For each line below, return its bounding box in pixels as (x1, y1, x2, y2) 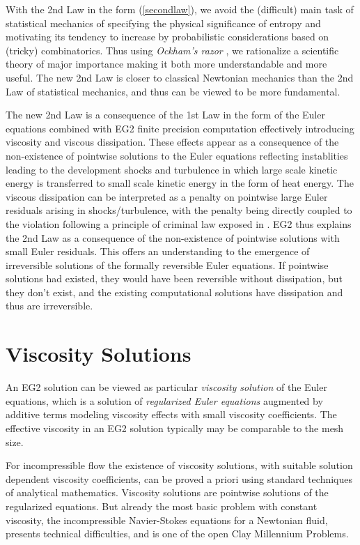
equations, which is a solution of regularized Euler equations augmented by (6, 393, 323, 408)
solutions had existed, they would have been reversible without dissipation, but (6, 271, 343, 286)
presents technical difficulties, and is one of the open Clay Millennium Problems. (6, 526, 349, 541)
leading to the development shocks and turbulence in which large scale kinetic (6, 162, 338, 176)
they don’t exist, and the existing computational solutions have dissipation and (6, 284, 343, 299)
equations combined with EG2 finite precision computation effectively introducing (6, 121, 354, 135)
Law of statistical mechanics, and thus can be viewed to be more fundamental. (6, 84, 341, 98)
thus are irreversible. (6, 298, 93, 313)
